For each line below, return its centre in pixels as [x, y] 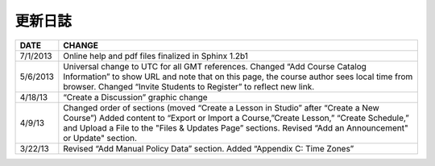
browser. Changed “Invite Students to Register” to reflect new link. [189, 86]
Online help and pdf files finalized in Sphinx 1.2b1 [156, 56]
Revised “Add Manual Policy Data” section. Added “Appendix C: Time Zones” [209, 148]
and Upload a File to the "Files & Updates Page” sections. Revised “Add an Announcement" [236, 127]
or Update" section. [100, 138]
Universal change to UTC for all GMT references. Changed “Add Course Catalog [215, 66]
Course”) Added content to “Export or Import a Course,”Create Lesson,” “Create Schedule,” [236, 118]
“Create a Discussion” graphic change [136, 97]
